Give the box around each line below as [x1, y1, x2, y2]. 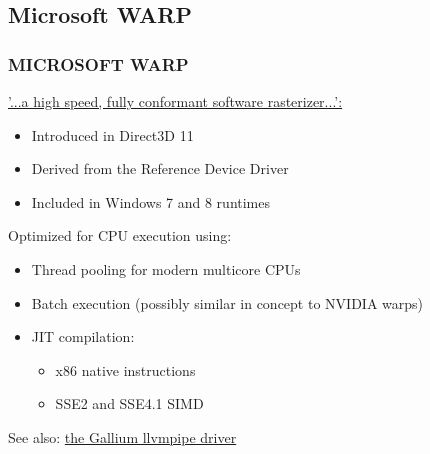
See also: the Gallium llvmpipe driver [8, 426, 237, 447]
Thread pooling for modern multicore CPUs [31, 258, 301, 279]
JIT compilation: [31, 326, 135, 347]
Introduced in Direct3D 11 [31, 124, 194, 145]
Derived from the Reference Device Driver [31, 158, 289, 179]
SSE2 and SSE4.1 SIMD [55, 393, 204, 414]
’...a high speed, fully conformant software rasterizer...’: [8, 91, 343, 111]
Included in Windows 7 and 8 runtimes [31, 191, 271, 212]
